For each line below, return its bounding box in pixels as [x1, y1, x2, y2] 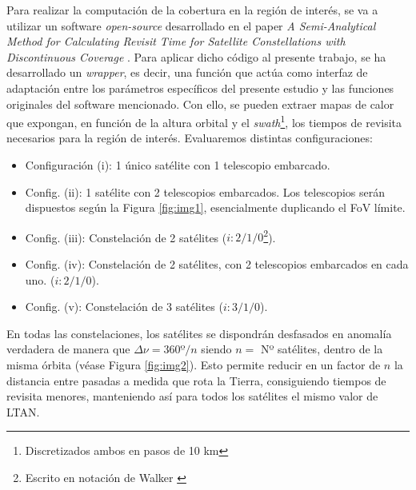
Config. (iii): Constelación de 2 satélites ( [25, 229, 227, 245]
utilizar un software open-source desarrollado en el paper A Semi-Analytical [6, 17, 376, 34]
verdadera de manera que [6, 341, 130, 357]
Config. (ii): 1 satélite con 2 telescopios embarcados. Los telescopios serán [25, 183, 385, 200]
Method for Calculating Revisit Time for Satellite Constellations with [6, 33, 346, 50]
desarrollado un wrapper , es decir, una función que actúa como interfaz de [6, 64, 368, 81]
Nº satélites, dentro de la [260, 341, 383, 357]
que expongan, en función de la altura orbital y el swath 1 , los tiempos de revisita [6, 112, 402, 130]
